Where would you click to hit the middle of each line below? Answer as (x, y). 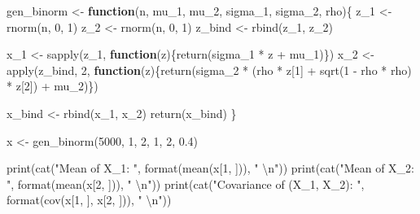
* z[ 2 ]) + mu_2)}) (52, 86)
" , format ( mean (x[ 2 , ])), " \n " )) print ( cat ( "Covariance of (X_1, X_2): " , (186, 183)
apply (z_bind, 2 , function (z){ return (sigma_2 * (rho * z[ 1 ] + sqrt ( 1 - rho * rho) (209, 70)
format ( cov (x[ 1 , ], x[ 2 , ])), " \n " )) (89, 200)
